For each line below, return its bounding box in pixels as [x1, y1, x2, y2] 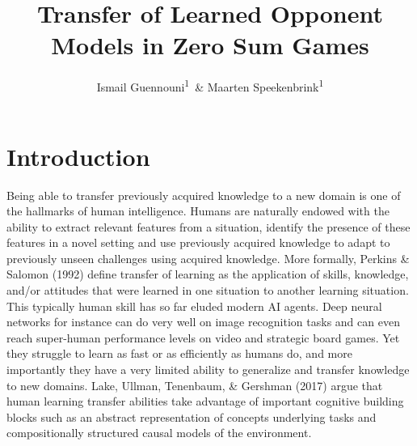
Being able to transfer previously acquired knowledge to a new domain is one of [6, 186, 401, 203]
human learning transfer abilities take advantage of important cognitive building [6, 393, 404, 410]
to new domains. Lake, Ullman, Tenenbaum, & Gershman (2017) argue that [6, 376, 383, 393]
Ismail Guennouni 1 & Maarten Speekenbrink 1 [96, 76, 324, 95]
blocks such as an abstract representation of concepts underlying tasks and [6, 408, 377, 425]
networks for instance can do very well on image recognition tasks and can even [6, 313, 400, 330]
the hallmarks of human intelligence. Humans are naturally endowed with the [6, 202, 390, 219]
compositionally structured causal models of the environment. [6, 424, 312, 441]
